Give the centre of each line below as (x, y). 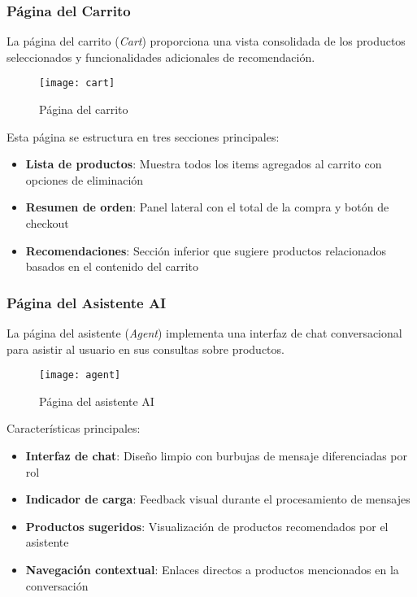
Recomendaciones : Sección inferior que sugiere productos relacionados (206, 250)
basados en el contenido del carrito (112, 266)
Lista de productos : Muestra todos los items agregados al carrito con (204, 164)
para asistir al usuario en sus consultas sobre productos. (146, 349)
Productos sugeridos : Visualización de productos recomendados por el (207, 526)
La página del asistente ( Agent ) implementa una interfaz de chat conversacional (204, 333)
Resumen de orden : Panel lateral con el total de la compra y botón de (207, 207)
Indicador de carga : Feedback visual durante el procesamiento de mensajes (218, 499)
